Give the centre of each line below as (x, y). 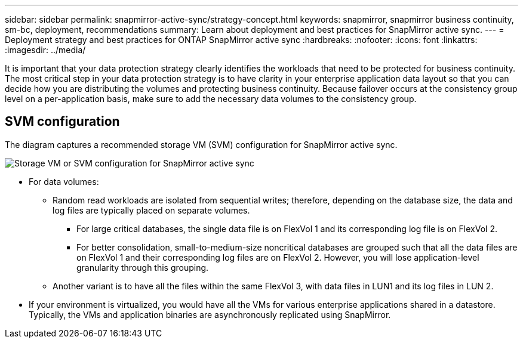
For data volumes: (64, 181)
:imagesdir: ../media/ (45, 50)
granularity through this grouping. (143, 267)
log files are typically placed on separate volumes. (151, 210)
